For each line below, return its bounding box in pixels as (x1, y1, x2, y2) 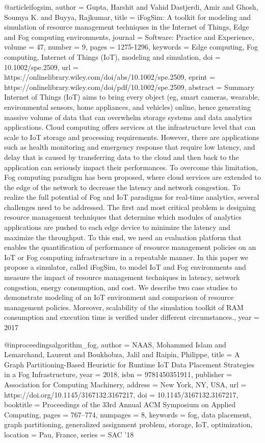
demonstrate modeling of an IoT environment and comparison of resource (4, 292, 234, 302)
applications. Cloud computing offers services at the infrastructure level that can (4, 122, 256, 132)
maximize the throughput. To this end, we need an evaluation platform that (4, 231, 242, 242)
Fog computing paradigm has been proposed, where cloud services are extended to (4, 172, 261, 182)
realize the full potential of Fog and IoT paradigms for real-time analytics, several (4, 192, 259, 202)
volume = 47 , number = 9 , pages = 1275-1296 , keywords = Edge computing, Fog (4, 41, 258, 52)
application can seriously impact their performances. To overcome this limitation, (4, 161, 258, 172)
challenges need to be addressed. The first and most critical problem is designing (4, 201, 256, 212)
